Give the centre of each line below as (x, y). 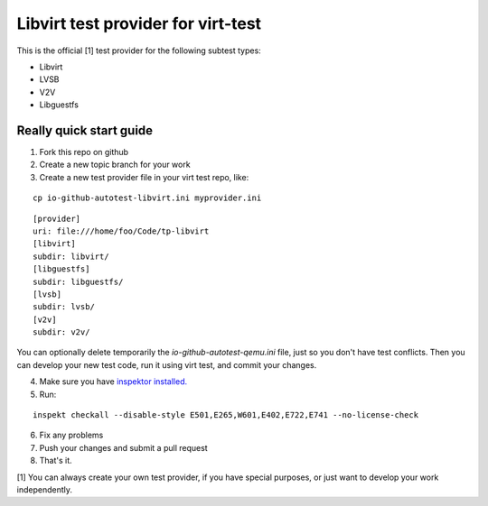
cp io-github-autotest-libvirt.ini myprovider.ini (147, 198)
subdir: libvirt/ (71, 256)
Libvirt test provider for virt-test (139, 23)
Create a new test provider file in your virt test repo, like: (144, 177)
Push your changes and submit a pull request (123, 447)
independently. (44, 490)
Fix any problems (71, 435)
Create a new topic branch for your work (115, 165)
